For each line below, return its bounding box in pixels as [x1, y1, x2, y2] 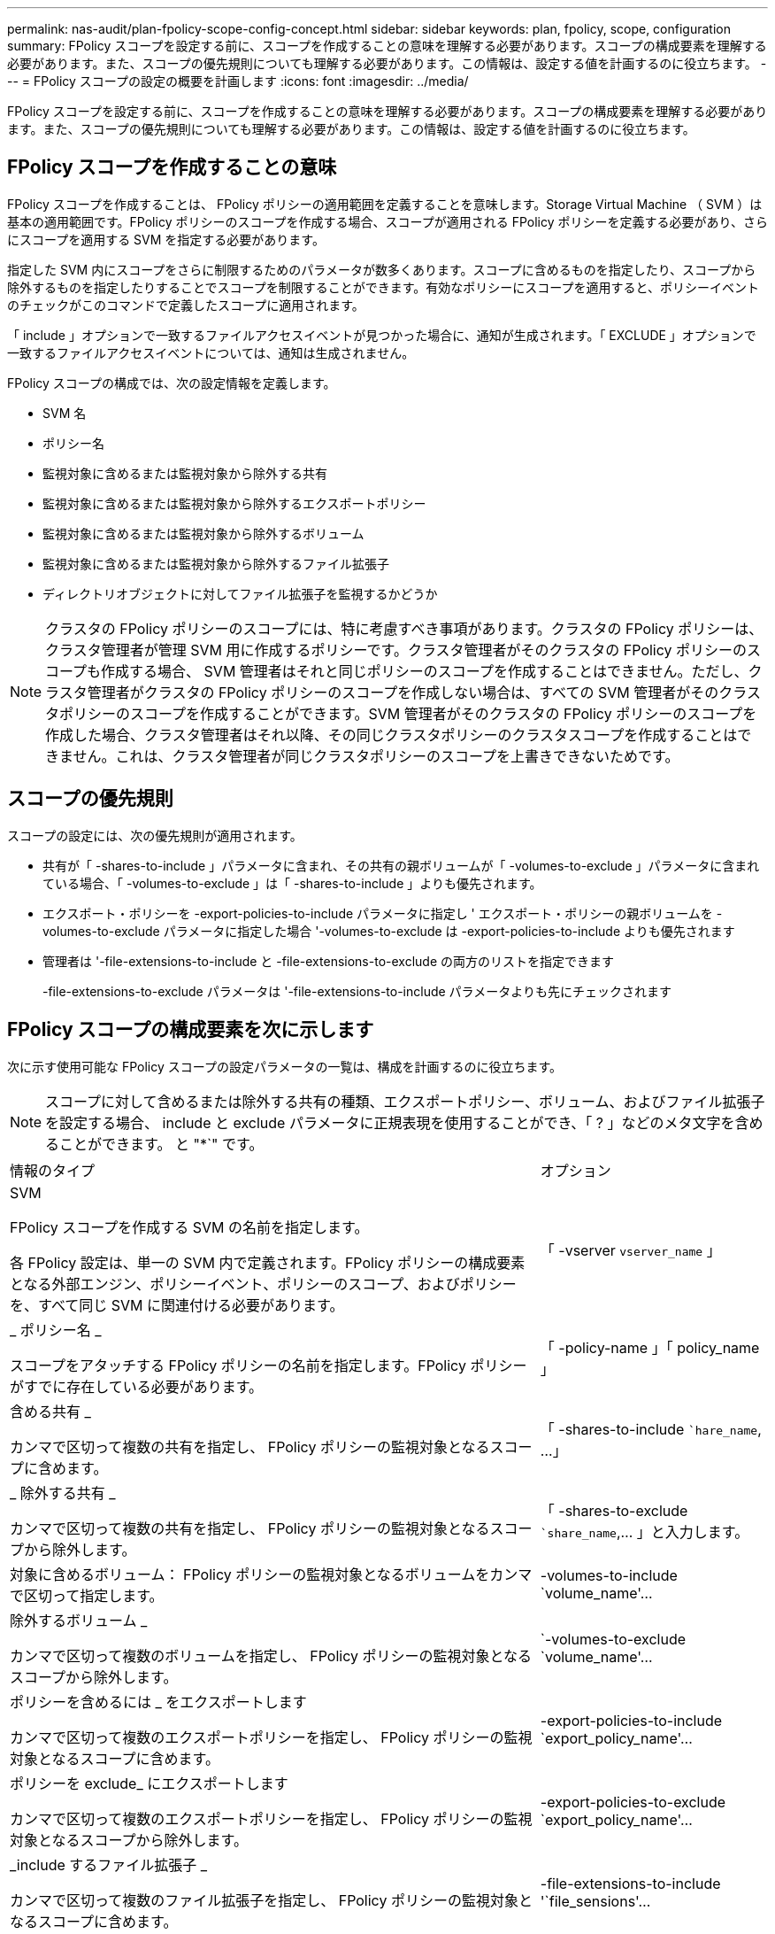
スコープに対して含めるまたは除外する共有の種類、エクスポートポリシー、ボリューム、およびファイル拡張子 [45, 1092, 765, 1110]
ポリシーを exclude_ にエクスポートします [10, 1774, 288, 1792]
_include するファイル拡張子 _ [10, 1855, 208, 1874]
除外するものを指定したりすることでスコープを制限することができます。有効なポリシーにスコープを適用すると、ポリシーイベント [7, 279, 759, 295]
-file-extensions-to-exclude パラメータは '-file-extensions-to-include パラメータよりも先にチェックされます [42, 983, 671, 999]
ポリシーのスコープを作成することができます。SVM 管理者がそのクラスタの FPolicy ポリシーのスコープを [59, 704, 757, 723]
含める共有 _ [10, 1402, 91, 1420]
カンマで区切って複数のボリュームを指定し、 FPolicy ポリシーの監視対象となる [10, 1646, 532, 1665]
